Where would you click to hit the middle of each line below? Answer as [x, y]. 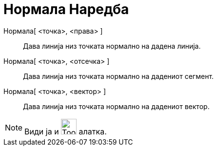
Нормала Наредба [66, 9]
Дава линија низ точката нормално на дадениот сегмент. [118, 76]
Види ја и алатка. [66, 131]
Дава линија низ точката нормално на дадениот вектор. [116, 106]
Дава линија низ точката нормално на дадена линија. [112, 46]
